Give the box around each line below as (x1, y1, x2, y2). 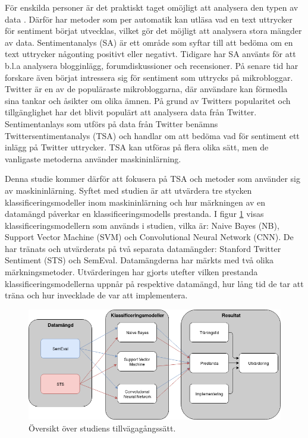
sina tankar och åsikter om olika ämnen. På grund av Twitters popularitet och (5, 94, 291, 106)
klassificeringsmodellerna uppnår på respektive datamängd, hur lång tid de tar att (5, 277, 304, 289)
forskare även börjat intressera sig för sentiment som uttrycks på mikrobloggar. (5, 71, 293, 83)
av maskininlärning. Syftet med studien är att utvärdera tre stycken (5, 184, 252, 196)
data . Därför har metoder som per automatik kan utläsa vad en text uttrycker (5, 12, 293, 25)
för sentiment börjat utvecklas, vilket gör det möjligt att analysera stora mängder (5, 24, 302, 37)
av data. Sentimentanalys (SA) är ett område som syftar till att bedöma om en (5, 36, 293, 48)
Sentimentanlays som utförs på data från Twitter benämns (5, 117, 218, 130)
